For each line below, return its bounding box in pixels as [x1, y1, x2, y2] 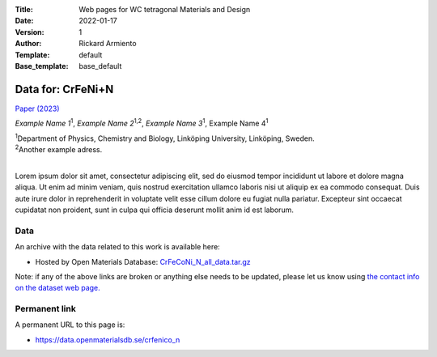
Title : [15, 5, 34, 14]
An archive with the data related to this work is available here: [15, 242, 220, 252]
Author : [15, 39, 42, 49]
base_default [78, 61, 122, 70]
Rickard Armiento [78, 39, 137, 49]
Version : [15, 27, 45, 36]
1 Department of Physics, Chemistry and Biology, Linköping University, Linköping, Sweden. [15, 132, 315, 143]
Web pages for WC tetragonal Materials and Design [78, 5, 251, 14]
